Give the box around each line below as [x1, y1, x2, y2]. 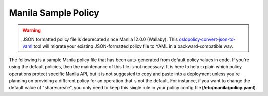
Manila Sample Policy [9, 7, 99, 18]
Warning [22, 27, 41, 33]
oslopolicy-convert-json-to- [179, 36, 236, 42]
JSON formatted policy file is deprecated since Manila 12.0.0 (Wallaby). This [22, 36, 178, 42]
